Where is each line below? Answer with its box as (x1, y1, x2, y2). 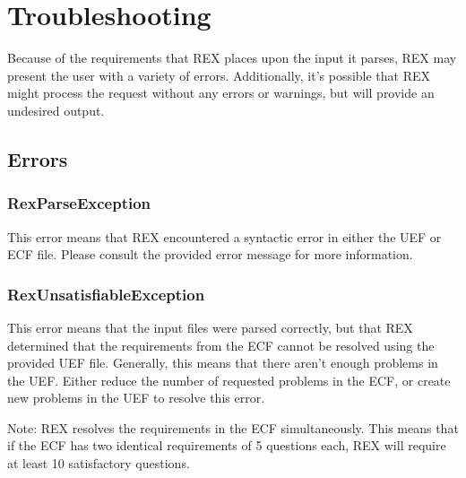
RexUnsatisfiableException (7, 282, 205, 305)
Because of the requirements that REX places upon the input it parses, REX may (7, 48, 457, 67)
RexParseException (7, 192, 151, 214)
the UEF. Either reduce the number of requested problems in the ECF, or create (7, 370, 451, 389)
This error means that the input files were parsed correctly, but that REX (7, 317, 413, 336)
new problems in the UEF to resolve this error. (7, 388, 265, 407)
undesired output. (7, 100, 105, 119)
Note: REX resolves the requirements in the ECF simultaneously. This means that (7, 418, 459, 437)
